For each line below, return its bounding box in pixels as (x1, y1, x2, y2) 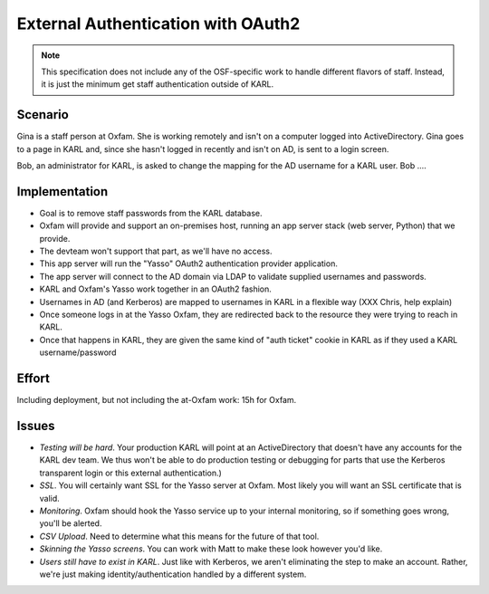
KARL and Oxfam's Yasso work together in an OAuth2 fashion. (39, 283, 272, 294)
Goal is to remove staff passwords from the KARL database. (39, 207, 263, 218)
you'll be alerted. (39, 518, 102, 529)
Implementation (16, 184, 109, 199)
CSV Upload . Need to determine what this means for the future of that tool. (39, 531, 320, 541)
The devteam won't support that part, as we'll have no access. (39, 245, 273, 257)
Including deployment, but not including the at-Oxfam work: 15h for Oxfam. (16, 395, 297, 406)
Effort (16, 371, 50, 387)
